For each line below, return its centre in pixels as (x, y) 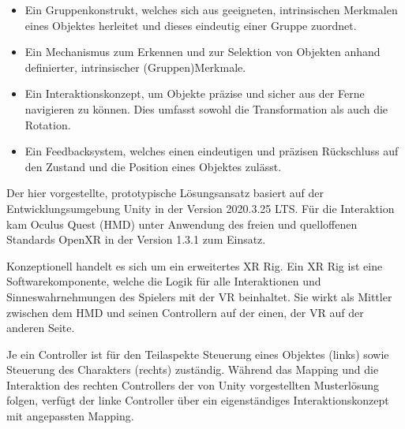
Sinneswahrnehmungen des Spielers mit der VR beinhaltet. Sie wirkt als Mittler (199, 296)
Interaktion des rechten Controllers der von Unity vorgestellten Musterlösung (193, 384)
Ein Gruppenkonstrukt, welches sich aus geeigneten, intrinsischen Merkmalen (211, 9)
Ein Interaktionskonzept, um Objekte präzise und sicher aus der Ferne (195, 93)
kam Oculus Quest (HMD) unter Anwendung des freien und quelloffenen (182, 224)
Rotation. (48, 124)
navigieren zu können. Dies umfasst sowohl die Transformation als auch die (206, 108)
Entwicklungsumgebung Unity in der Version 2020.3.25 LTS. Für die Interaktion (201, 208)
